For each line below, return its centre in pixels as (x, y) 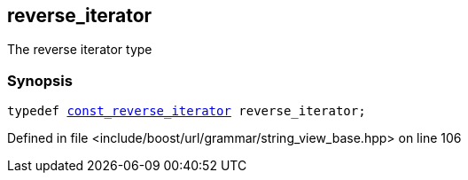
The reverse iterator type (80, 50)
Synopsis (40, 80)
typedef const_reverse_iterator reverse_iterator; (187, 111)
